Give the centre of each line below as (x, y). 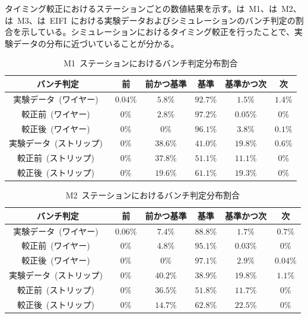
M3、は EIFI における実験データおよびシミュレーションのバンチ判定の (156, 20)
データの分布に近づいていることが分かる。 (96, 43)
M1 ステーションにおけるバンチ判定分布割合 (151, 63)
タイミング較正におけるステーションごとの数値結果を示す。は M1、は (141, 8)
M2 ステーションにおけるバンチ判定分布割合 (153, 195)
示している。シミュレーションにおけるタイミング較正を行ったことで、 (158, 32)
